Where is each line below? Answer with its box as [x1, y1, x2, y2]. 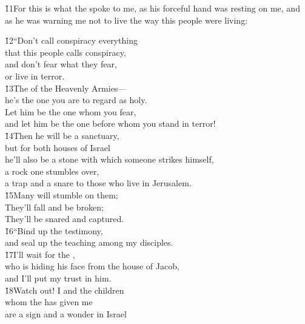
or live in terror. [5, 69, 65, 82]
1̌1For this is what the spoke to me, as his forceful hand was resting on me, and [5, 2, 300, 14]
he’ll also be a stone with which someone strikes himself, [5, 153, 214, 166]
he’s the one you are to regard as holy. [5, 93, 147, 106]
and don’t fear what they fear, [5, 58, 117, 70]
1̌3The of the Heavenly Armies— [5, 81, 127, 94]
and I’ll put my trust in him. [5, 272, 112, 285]
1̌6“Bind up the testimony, [5, 224, 103, 237]
